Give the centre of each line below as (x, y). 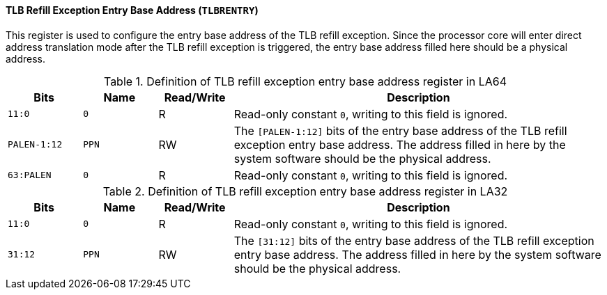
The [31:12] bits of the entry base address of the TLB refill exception (414, 240)
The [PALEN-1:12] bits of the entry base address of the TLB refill (400, 130)
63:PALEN (30, 175)
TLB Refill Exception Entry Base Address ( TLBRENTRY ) (132, 10)
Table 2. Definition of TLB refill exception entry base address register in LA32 (305, 191)
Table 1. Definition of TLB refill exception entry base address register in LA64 (305, 81)
